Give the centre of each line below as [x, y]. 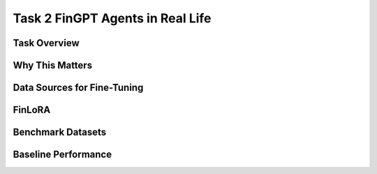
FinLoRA [32, 110]
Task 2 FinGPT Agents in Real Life [112, 18]
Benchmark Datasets [60, 132]
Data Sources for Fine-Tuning [78, 88]
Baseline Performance [62, 155]
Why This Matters [53, 65]
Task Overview [46, 43]
